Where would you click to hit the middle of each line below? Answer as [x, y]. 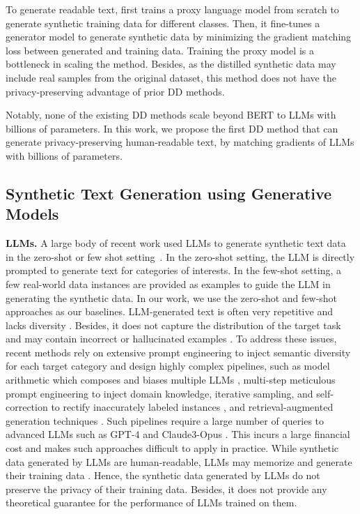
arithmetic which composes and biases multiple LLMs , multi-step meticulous [171, 380]
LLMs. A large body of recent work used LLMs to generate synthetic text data [176, 243]
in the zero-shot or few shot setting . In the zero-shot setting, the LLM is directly [180, 256]
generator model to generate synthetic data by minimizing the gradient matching [179, 37]
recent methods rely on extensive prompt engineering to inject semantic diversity [178, 352]
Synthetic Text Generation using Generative [169, 193]
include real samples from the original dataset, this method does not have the [171, 77]
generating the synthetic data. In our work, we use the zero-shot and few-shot [172, 297]
